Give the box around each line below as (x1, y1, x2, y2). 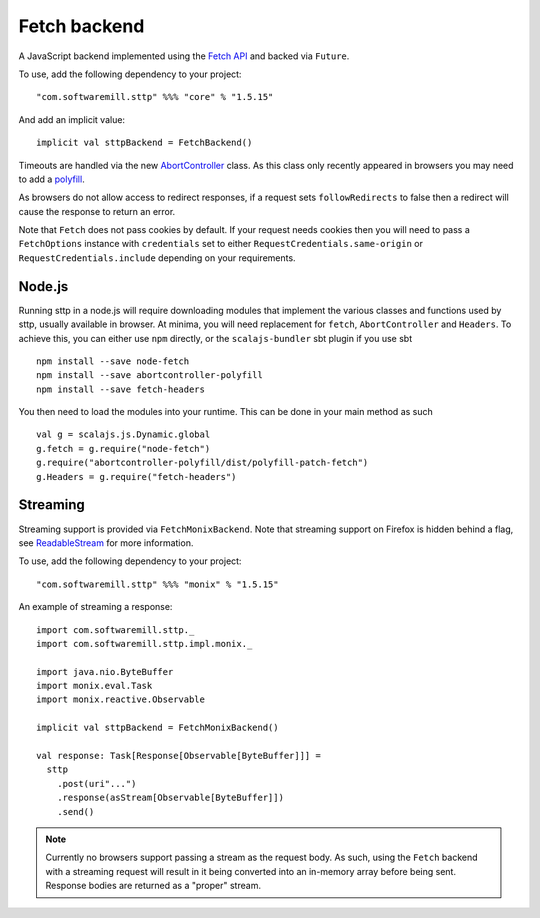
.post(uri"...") (56, 778, 137, 789)
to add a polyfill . (18, 173, 85, 185)
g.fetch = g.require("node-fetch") (36, 443, 211, 454)
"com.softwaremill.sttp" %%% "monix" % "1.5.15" (36, 578, 279, 590)
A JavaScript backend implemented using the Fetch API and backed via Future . (18, 50, 350, 62)
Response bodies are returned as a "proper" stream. (45, 880, 262, 892)
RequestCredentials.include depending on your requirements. (18, 251, 296, 264)
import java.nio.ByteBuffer (36, 666, 174, 677)
